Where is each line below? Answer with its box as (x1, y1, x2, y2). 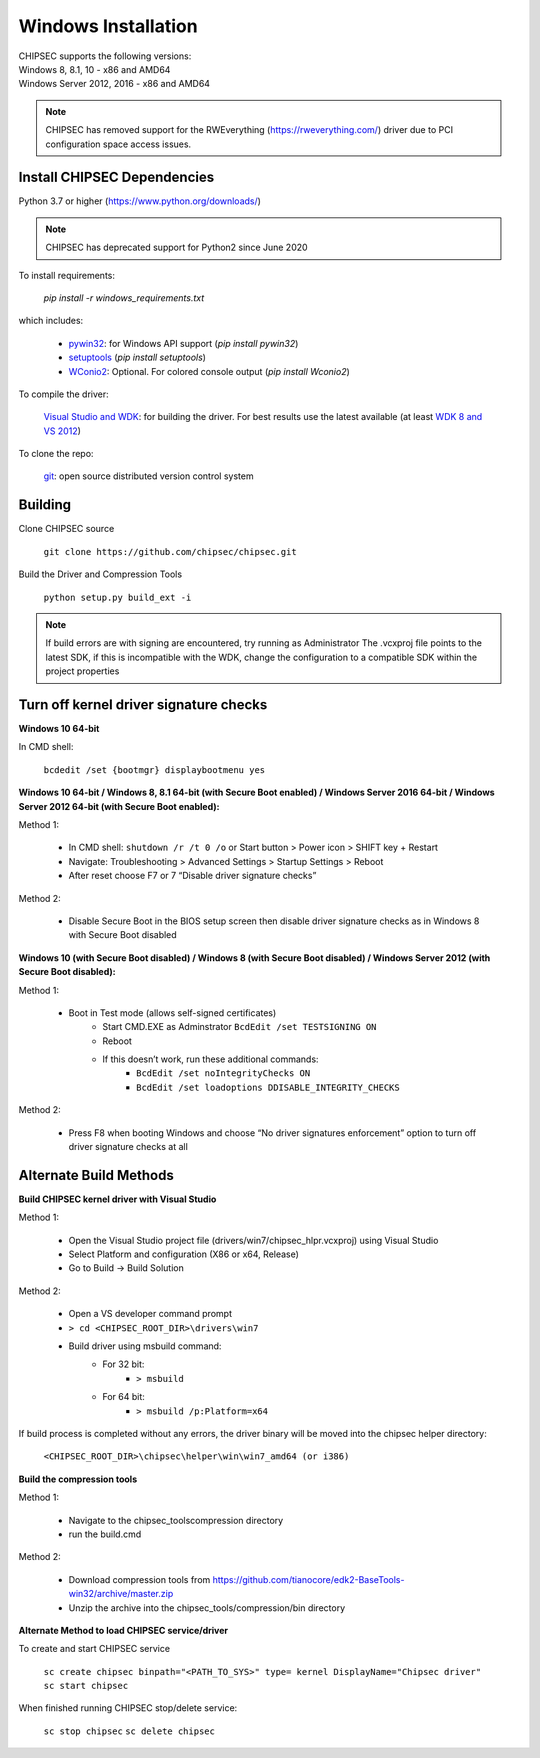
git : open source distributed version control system (43, 470, 254, 482)
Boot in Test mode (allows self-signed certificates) (68, 1006, 277, 1019)
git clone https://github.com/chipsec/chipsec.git (43, 546, 297, 557)
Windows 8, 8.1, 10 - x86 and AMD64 (18, 63, 171, 75)
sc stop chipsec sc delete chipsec (43, 1725, 215, 1737)
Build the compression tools (18, 1473, 138, 1485)
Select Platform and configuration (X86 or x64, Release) (68, 1248, 300, 1260)
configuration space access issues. (45, 138, 192, 150)
